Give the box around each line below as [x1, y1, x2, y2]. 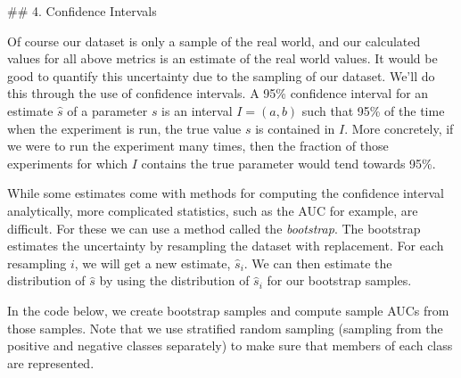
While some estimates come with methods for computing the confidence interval [7, 184, 444, 202]
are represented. [7, 353, 95, 372]
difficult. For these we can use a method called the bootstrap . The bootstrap [7, 218, 421, 237]
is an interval [161, 101, 233, 119]
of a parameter [67, 101, 148, 119]
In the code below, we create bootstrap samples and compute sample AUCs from [7, 300, 449, 319]
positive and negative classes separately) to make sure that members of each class [7, 336, 453, 355]
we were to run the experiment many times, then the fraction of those [7, 136, 389, 155]
